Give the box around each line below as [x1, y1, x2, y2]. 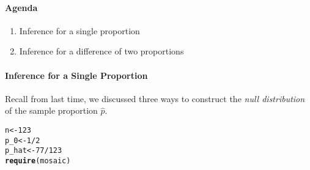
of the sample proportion [5, 104, 98, 117]
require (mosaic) [5, 156, 71, 165]
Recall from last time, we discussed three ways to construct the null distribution [5, 92, 305, 105]
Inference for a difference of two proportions [19, 45, 184, 57]
